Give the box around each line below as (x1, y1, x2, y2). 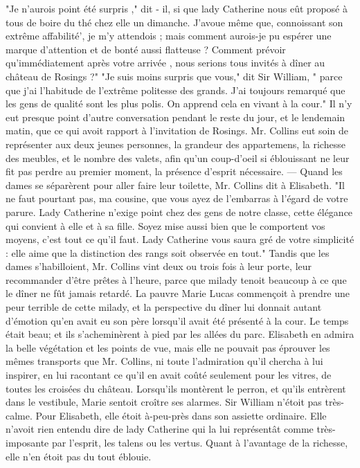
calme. (6, 408, 33, 422)
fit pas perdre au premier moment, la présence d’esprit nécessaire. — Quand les (6, 164, 343, 179)
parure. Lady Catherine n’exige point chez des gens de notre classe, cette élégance (6, 204, 353, 219)
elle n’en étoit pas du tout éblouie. (6, 449, 152, 463)
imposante (6, 435, 49, 449)
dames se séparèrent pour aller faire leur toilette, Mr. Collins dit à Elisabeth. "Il (6, 177, 345, 192)
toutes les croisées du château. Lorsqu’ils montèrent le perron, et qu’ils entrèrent (6, 381, 346, 395)
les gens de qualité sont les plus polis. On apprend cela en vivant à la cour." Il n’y (6, 96, 352, 111)
